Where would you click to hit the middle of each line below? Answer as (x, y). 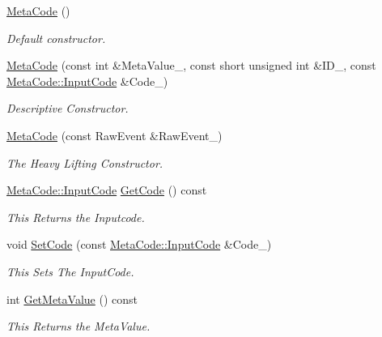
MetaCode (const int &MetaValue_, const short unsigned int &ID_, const (191, 65)
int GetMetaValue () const (72, 299)
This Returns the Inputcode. (76, 217)
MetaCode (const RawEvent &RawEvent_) (115, 135)
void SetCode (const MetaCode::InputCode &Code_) (139, 244)
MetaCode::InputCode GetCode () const (107, 190)
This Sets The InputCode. (70, 271)
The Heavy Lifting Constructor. (85, 162)
